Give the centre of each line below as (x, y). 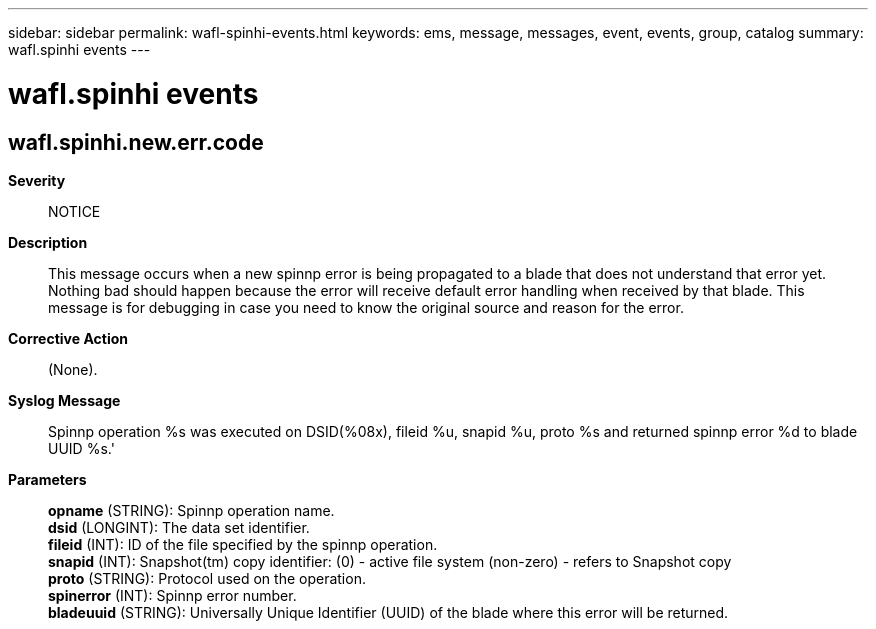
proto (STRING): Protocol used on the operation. (207, 578)
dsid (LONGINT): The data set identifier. (179, 527)
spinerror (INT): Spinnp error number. (172, 595)
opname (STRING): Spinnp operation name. (191, 510)
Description (48, 242)
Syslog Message (64, 400)
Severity (37, 180)
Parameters (47, 479)
